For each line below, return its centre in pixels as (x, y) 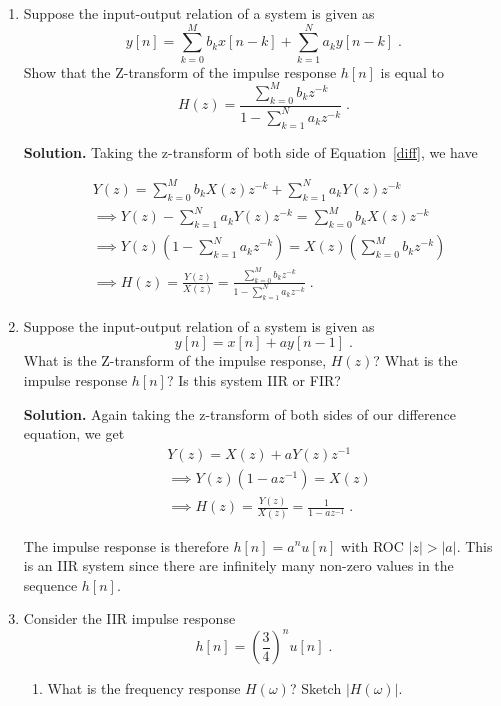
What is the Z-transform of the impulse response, (175, 360)
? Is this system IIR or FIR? (253, 379)
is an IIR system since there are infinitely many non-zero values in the (238, 565)
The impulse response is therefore (126, 545)
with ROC (372, 545)
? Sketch (315, 688)
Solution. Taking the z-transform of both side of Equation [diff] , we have (250, 151)
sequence (50, 584)
